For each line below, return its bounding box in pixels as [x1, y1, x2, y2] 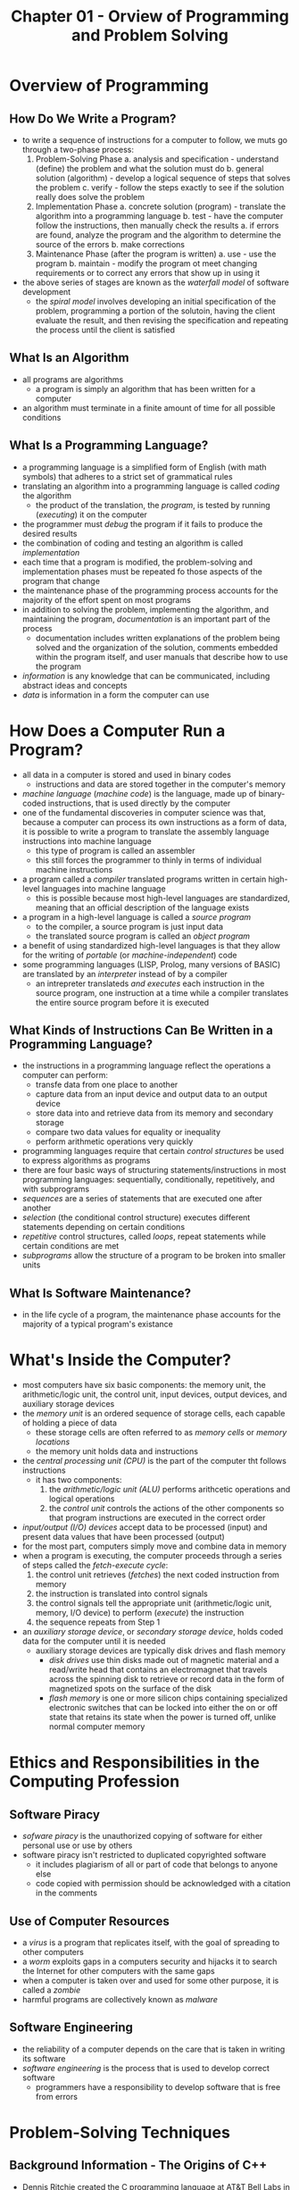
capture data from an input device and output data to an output [35, 1089, 268, 1099]
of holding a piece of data [21, 1417, 118, 1428]
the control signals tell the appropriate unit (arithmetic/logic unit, [35, 1598, 272, 1609]
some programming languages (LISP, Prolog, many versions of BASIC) [21, 958, 281, 970]
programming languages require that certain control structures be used [21, 1146, 285, 1157]
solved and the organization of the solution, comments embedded [35, 641, 278, 653]
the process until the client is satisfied [35, 324, 176, 335]
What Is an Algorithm [9, 350, 129, 365]
